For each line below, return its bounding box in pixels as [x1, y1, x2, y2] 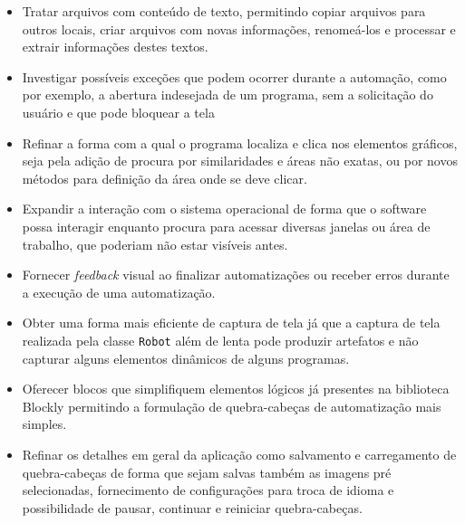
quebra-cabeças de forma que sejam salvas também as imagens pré [22, 462, 392, 481]
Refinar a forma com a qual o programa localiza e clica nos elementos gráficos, [22, 133, 458, 152]
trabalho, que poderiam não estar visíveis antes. [22, 234, 288, 253]
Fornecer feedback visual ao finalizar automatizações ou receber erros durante [22, 265, 450, 284]
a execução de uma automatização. [22, 282, 216, 301]
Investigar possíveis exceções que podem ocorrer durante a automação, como [22, 67, 447, 86]
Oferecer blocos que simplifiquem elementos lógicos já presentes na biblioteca [22, 379, 450, 398]
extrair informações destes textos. [22, 37, 208, 56]
